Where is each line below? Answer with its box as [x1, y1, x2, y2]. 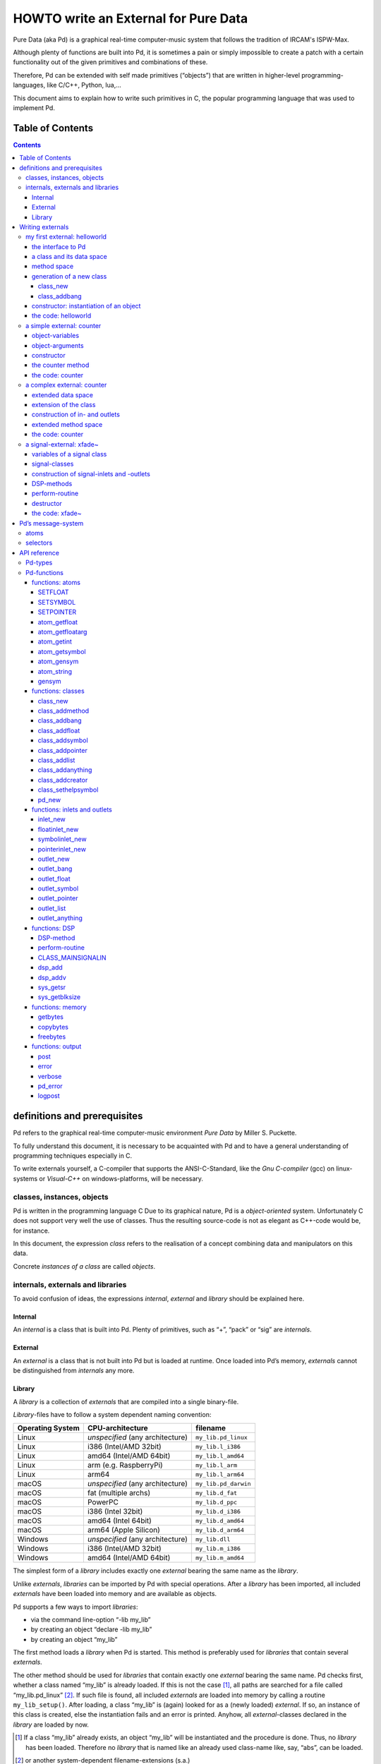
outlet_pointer [37, 894, 78, 902]
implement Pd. [13, 103, 56, 112]
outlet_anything [37, 914, 83, 922]
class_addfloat [37, 726, 80, 735]
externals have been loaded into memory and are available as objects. [13, 1590, 217, 1598]
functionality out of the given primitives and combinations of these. [13, 58, 208, 66]
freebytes [37, 1032, 66, 1041]
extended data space [32, 390, 93, 399]
